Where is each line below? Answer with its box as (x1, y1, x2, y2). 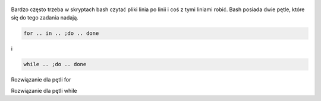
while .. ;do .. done (23, 61, 87, 68)
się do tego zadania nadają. (11, 14, 78, 21)
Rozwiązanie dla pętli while (11, 87, 77, 94)
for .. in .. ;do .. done (23, 30, 99, 37)
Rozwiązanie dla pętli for (11, 76, 71, 83)
